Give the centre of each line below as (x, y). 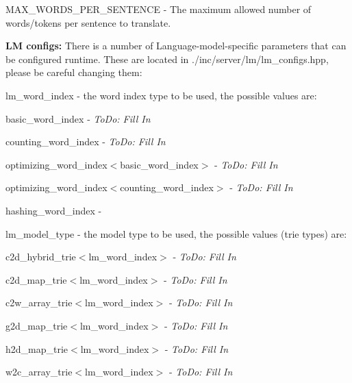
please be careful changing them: (74, 72)
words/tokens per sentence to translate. (88, 22)
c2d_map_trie (36, 279)
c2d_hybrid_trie (41, 257)
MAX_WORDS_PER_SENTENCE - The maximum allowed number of (159, 9)
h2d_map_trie (37, 348)
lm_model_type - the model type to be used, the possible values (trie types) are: (176, 233)
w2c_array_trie (39, 372)
